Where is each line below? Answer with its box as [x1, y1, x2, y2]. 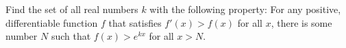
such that [51, 29, 91, 43]
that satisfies [108, 15, 162, 29]
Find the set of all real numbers [5, 2, 138, 16]
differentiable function [5, 15, 98, 29]
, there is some [271, 15, 332, 29]
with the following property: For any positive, [149, 2, 341, 16]
